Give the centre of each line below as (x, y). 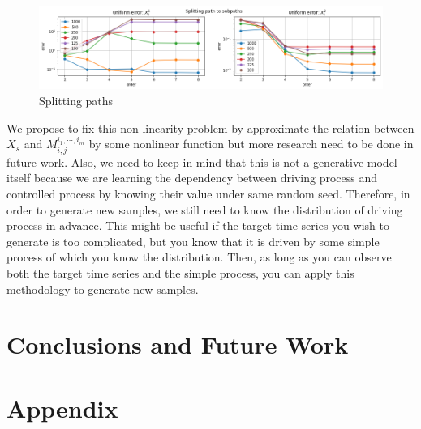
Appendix (62, 408)
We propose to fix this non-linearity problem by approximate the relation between (210, 127)
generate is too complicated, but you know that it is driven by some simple (193, 241)
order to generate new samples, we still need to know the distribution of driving (205, 209)
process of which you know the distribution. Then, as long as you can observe (199, 257)
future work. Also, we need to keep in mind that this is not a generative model (202, 161)
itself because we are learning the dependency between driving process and (192, 178)
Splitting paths (76, 101)
